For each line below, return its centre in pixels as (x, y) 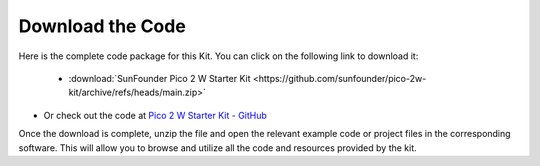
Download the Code (102, 26)
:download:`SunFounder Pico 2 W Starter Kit (159, 78)
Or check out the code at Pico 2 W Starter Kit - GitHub (155, 115)
